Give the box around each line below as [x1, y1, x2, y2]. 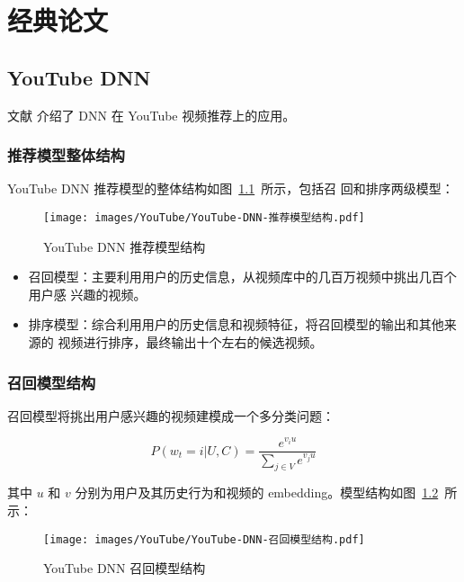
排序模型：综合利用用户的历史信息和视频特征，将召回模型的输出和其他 [28, 315, 444, 334]
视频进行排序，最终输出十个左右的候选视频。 [58, 333, 323, 352]
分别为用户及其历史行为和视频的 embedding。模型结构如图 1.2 [75, 483, 439, 502]
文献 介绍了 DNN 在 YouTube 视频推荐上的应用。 [7, 105, 296, 124]
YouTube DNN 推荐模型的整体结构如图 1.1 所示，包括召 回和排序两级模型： [7, 179, 454, 198]
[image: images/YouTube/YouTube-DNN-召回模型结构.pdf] [43, 533, 365, 546]
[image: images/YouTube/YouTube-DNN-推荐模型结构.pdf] [43, 210, 365, 224]
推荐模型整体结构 [7, 144, 125, 166]
